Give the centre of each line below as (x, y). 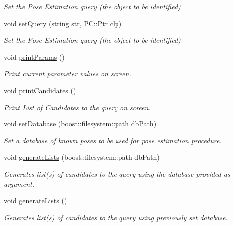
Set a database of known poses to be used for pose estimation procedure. (113, 140)
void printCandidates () (40, 90)
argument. (19, 183)
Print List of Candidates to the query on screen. (77, 107)
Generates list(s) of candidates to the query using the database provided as (117, 173)
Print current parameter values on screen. (68, 73)
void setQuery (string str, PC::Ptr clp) (63, 23)
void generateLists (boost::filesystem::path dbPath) (82, 157)
